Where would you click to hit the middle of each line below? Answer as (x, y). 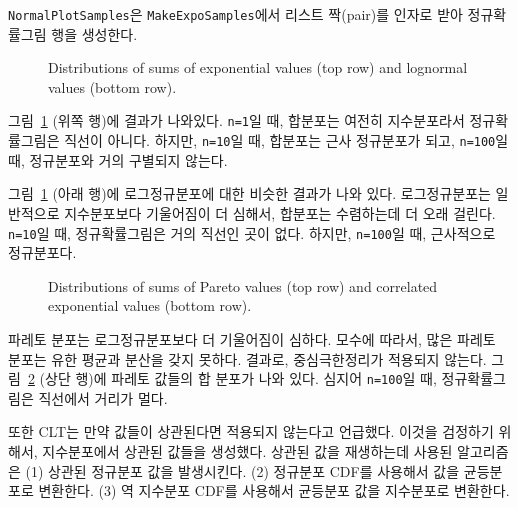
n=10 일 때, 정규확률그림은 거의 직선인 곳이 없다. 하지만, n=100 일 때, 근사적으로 (252, 232)
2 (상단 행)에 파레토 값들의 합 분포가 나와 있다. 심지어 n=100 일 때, (232, 378)
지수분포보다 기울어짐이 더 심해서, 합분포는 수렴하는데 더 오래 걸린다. (280, 212)
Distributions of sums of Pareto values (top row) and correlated (243, 285)
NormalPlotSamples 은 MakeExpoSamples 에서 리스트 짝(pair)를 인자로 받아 (235, 14)
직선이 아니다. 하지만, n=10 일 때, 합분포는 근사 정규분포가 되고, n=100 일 (286, 140)
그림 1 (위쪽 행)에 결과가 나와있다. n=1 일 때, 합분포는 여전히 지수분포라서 (236, 120)
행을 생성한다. (94, 33)
